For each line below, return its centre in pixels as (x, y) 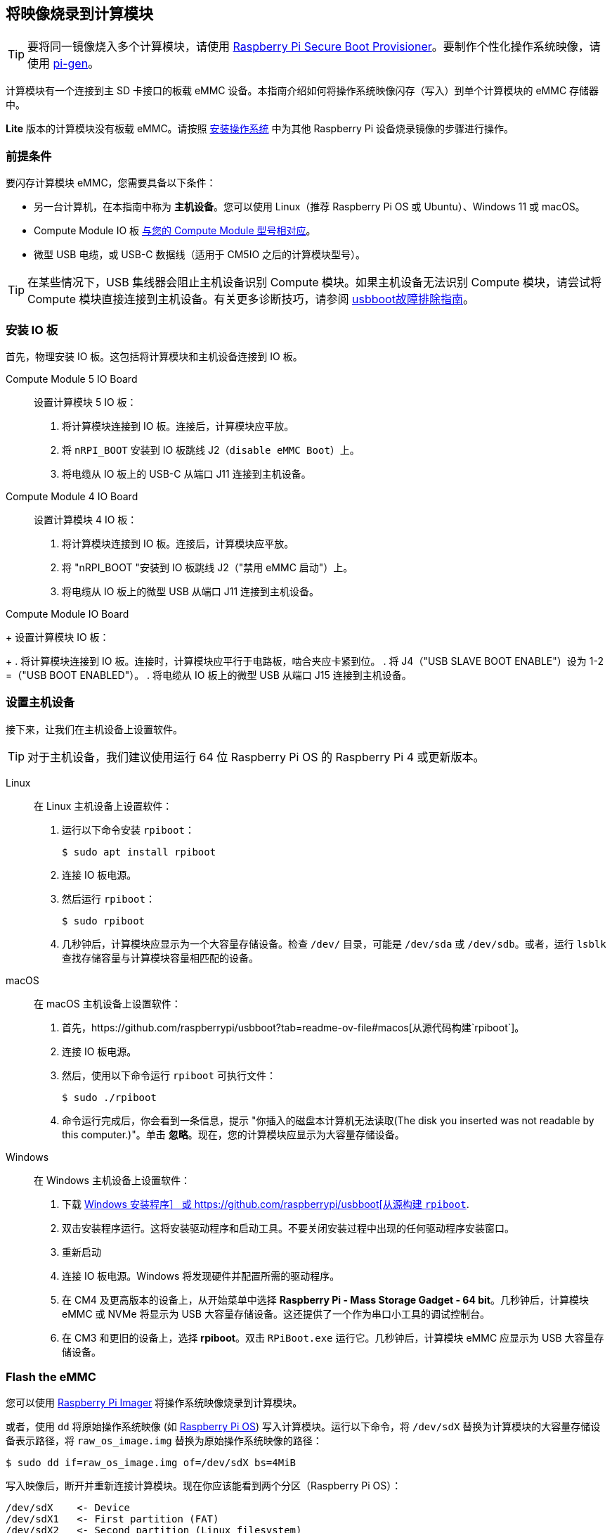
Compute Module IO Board (67, 613)
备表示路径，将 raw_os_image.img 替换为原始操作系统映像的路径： (164, 1441)
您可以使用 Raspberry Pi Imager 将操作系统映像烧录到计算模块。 (154, 1403)
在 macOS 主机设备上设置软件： (108, 1003)
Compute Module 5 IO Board (72, 379)
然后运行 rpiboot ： (109, 898)
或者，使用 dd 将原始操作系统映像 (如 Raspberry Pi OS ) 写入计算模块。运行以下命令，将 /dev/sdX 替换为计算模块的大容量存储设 (303, 1427)
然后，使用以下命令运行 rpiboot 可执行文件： (169, 1075)
